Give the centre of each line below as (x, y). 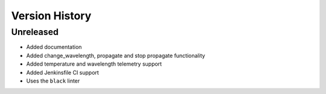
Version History (51, 16)
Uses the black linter (53, 81)
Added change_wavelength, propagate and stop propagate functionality (116, 55)
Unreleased (35, 32)
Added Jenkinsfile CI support (62, 72)
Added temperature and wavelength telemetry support (94, 64)
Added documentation (54, 47)
